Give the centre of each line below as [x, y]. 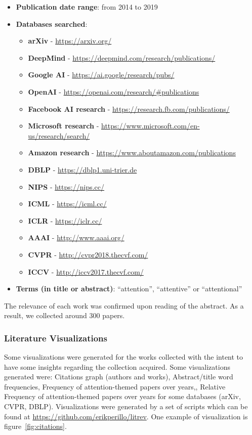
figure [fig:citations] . [35, 426]
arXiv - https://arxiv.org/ [70, 41]
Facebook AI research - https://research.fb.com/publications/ [129, 108]
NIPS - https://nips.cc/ [66, 186]
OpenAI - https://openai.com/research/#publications [114, 91]
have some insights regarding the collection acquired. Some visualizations [117, 366]
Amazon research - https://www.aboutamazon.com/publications [132, 153]
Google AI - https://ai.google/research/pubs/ [101, 75]
